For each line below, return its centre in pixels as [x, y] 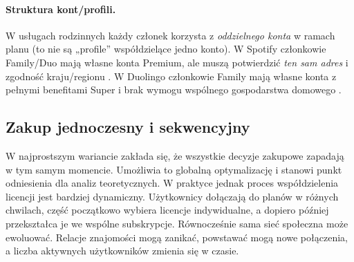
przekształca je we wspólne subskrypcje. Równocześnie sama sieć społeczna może [177, 223]
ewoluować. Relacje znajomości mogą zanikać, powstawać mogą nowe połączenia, [177, 237]
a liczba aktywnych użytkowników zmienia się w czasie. [122, 251]
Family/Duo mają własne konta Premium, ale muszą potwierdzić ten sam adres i [177, 62]
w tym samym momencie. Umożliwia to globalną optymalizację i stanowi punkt [174, 169]
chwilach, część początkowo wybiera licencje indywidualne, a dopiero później [167, 210]
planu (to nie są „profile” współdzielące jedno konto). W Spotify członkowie [166, 49]
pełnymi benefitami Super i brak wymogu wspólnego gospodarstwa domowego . [174, 90]
